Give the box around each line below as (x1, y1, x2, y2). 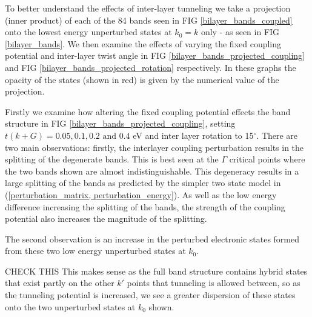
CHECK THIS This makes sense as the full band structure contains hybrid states (5, 264, 308, 277)
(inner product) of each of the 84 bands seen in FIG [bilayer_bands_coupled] (5, 13, 293, 26)
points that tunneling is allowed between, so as (127, 276, 300, 289)
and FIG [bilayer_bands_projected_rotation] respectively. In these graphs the (5, 61, 296, 73)
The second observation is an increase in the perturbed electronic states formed (5, 232, 299, 245)
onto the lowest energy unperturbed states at (5, 25, 172, 38)
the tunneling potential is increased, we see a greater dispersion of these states (5, 289, 296, 301)
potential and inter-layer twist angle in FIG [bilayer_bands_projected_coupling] (5, 49, 305, 62)
